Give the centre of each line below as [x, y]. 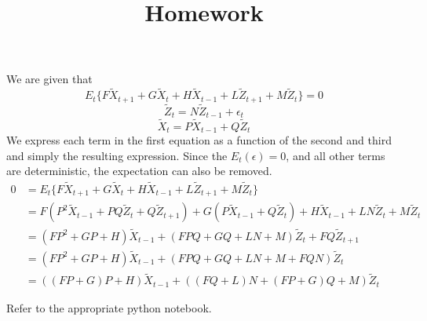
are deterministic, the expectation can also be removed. [139, 171]
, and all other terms [336, 155]
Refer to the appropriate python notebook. [109, 308]
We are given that [49, 79]
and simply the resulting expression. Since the [117, 155]
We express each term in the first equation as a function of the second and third [199, 139]
